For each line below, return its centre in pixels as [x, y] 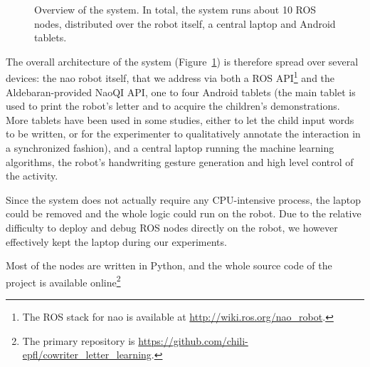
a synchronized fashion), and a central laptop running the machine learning [170, 148]
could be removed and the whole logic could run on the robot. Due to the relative [184, 213]
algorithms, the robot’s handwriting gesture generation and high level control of [180, 161]
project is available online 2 [63, 281]
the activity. [32, 176]
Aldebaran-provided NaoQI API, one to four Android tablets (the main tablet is [181, 92]
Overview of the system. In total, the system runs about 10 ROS [175, 9]
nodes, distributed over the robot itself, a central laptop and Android [185, 23]
